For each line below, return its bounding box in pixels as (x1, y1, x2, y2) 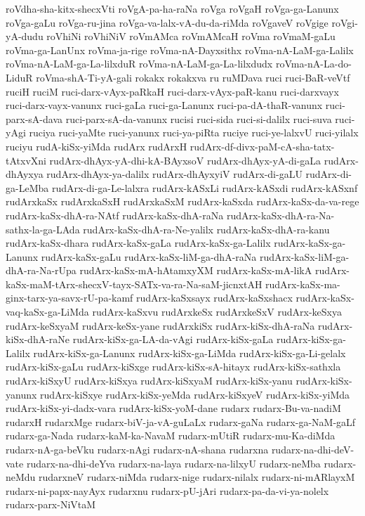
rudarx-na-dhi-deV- (271, 442, 354, 456)
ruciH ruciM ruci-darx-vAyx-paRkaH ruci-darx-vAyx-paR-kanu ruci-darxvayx (6, 84, 339, 98)
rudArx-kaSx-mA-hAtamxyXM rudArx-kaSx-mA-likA (79, 263, 312, 278)
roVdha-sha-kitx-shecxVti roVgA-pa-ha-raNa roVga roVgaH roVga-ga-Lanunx (6, 1, 339, 15)
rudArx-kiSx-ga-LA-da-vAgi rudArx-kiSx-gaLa (72, 332, 274, 347)
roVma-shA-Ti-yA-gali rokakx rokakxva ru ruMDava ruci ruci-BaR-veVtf (36, 70, 350, 84)
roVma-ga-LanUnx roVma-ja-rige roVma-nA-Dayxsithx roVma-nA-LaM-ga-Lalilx (6, 42, 354, 57)
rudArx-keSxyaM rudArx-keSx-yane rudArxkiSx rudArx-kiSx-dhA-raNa (6, 318, 315, 333)
